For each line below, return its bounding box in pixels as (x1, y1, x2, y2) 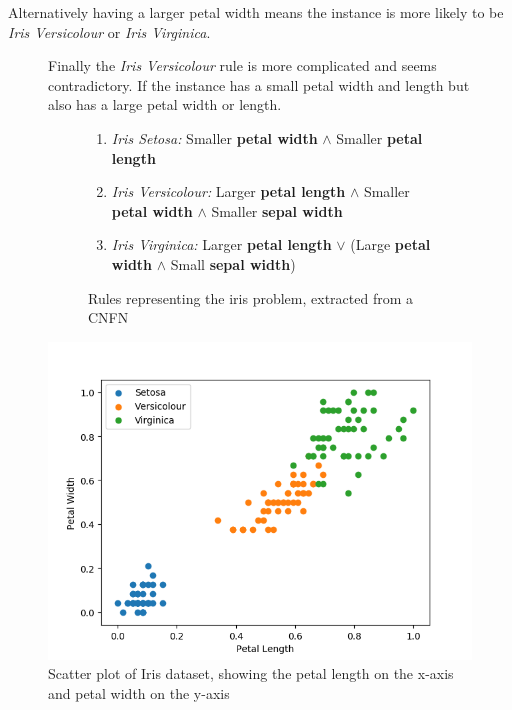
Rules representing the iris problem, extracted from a (88, 287, 413, 308)
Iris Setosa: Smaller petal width (111, 127, 318, 148)
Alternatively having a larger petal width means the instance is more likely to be (8, 2, 504, 22)
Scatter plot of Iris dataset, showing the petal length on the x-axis (48, 663, 454, 684)
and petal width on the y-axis (48, 682, 230, 703)
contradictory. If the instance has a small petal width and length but (48, 74, 470, 95)
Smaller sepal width (211, 200, 343, 221)
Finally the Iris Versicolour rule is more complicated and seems (48, 55, 437, 76)
